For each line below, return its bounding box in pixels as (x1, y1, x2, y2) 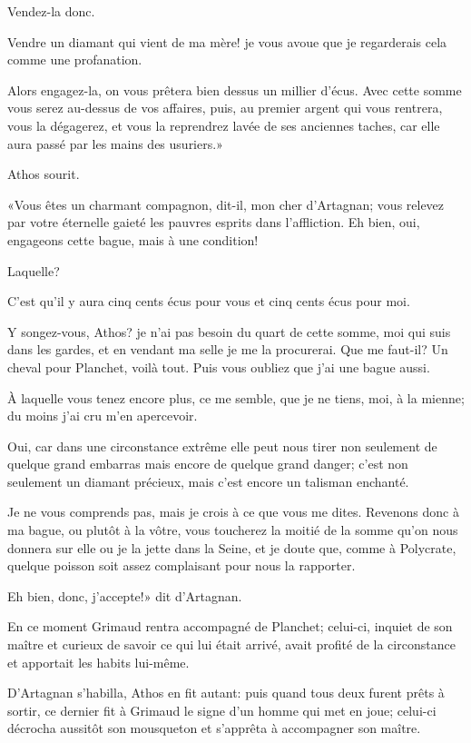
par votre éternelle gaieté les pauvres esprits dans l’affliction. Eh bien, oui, (7, 213, 420, 232)
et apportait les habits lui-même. (7, 652, 190, 671)
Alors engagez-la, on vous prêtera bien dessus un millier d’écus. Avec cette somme (7, 80, 462, 99)
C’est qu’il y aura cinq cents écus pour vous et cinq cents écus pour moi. (7, 292, 410, 311)
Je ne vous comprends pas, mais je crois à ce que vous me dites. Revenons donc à (7, 502, 459, 521)
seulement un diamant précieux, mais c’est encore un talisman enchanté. (7, 471, 409, 490)
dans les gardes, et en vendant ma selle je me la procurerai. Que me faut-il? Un (7, 340, 448, 359)
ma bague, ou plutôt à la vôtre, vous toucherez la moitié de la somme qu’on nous (7, 520, 458, 540)
